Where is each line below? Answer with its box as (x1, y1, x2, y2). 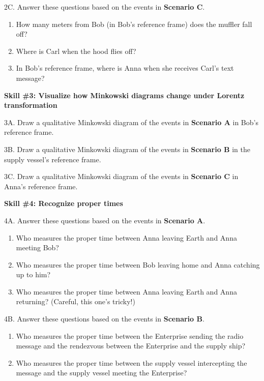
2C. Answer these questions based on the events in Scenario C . (4, 2, 205, 12)
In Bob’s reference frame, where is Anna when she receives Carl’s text (16, 63, 234, 73)
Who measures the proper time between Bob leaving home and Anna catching (16, 259, 260, 270)
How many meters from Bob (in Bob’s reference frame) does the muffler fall (16, 18, 252, 29)
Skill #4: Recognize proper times (4, 198, 123, 209)
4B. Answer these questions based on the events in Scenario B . (4, 313, 204, 324)
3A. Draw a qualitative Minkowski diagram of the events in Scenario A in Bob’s (4, 116, 258, 127)
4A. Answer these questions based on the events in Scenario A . (4, 215, 206, 225)
